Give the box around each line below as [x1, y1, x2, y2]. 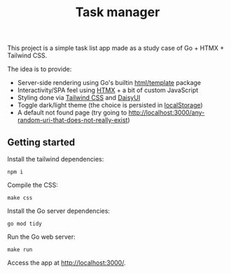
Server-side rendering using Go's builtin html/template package [17, 79, 202, 87]
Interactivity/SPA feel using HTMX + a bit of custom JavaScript [17, 86, 199, 95]
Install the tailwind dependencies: [7, 155, 104, 163]
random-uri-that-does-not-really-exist [17, 116, 128, 124]
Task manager [75, 4, 160, 20]
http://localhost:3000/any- [128, 108, 205, 117]
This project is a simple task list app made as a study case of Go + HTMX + [7, 44, 225, 53]
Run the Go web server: [7, 233, 76, 241]
